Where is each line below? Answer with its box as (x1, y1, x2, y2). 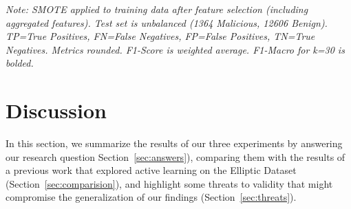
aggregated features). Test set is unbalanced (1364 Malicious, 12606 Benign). (6, 15, 328, 30)
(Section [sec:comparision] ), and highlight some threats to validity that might (6, 176, 333, 190)
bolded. (6, 56, 34, 70)
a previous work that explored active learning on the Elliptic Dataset (6, 163, 297, 177)
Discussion (6, 96, 107, 124)
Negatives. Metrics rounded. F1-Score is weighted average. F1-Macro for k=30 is (6, 42, 345, 56)
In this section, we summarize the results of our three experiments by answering (6, 136, 343, 151)
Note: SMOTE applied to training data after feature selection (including (6, 2, 308, 16)
